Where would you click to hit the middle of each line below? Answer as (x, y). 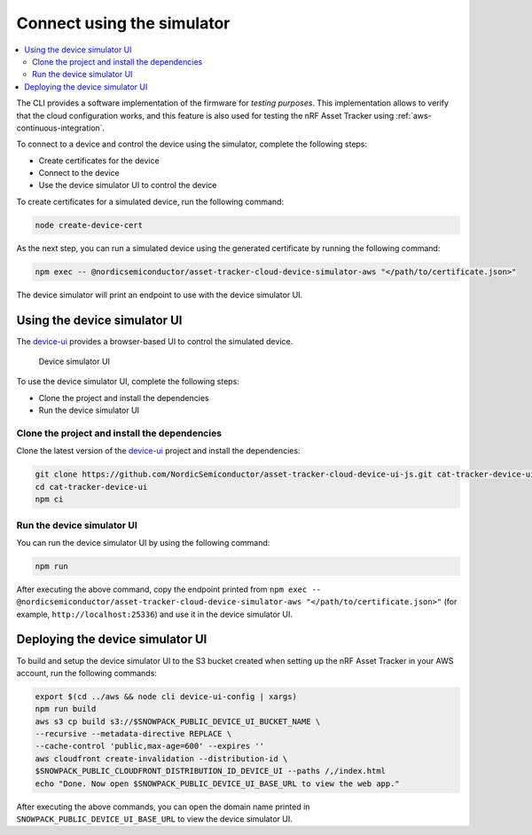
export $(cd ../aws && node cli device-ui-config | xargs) (166, 696)
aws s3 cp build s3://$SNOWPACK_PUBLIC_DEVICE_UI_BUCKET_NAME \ (178, 721)
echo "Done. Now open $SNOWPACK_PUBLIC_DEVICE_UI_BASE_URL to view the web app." (218, 784)
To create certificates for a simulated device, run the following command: (150, 201)
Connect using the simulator (123, 23)
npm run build (66, 709)
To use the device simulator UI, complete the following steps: (128, 382)
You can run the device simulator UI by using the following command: (143, 542)
